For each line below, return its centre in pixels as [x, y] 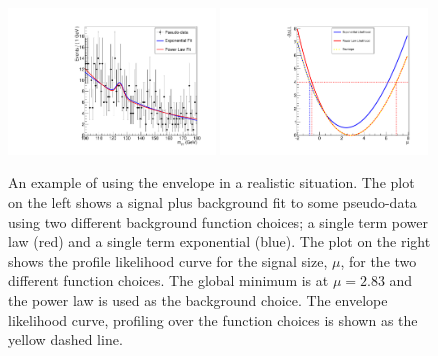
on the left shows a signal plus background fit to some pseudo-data [212, 202]
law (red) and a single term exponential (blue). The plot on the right [219, 241]
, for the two [378, 260]
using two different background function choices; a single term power [218, 221]
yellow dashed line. [65, 339]
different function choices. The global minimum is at [168, 280]
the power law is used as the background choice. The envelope [198, 299]
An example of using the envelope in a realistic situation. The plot [211, 182]
